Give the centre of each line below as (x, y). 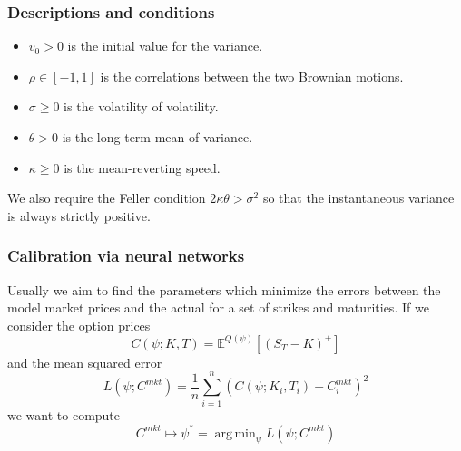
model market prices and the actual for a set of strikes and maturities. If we (218, 307)
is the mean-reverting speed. (142, 167)
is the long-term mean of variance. (157, 137)
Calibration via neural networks (126, 256)
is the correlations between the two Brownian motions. (252, 76)
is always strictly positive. (79, 215)
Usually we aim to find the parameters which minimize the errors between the (224, 289)
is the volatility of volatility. (141, 106)
